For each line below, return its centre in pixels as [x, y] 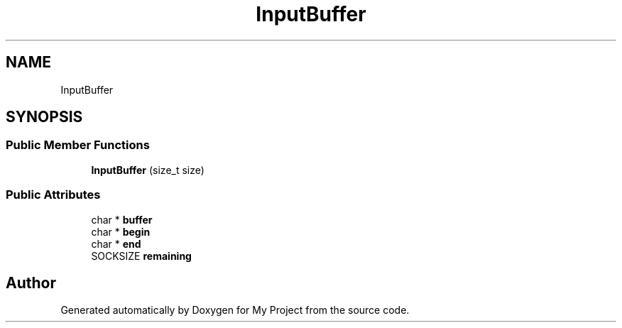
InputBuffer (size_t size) [148, 170]
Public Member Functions [78, 145]
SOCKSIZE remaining [141, 256]
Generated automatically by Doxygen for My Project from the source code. [235, 310]
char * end [116, 244]
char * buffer [122, 219]
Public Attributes [53, 195]
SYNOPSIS [44, 117]
